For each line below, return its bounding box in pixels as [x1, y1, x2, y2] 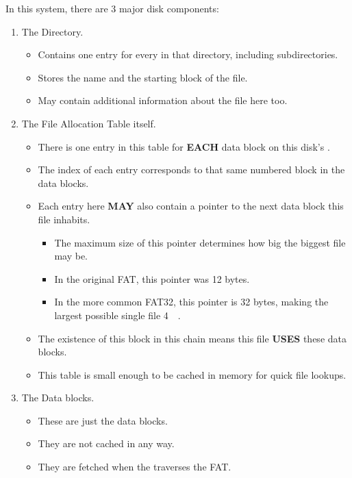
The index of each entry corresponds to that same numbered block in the [38, 162, 345, 177]
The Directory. [21, 24, 84, 38]
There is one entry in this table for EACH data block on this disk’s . [38, 139, 330, 153]
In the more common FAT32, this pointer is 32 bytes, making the [54, 294, 329, 309]
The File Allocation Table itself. [21, 116, 156, 130]
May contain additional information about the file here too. [38, 93, 288, 108]
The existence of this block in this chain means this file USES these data [38, 331, 347, 345]
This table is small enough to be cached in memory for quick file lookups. [38, 367, 347, 381]
